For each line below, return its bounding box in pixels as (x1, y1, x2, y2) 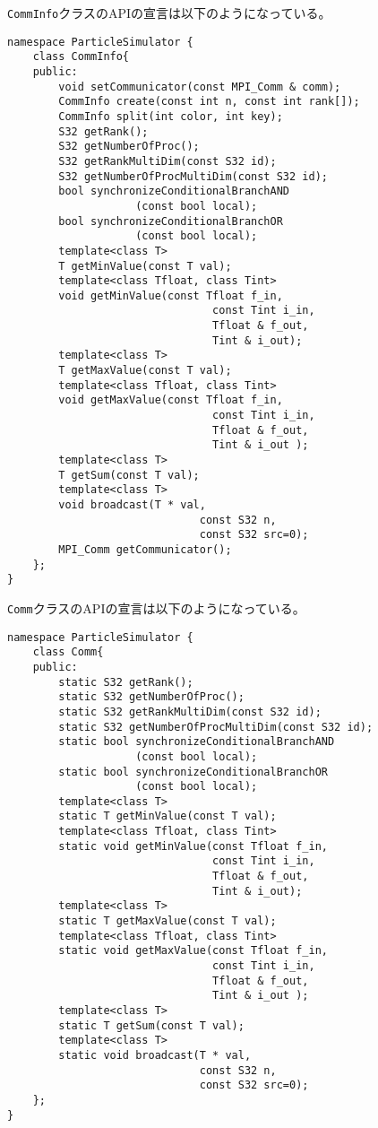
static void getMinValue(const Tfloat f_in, (58, 839, 328, 853)
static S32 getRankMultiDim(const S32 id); (58, 705, 322, 718)
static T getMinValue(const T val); (58, 810, 277, 823)
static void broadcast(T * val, (58, 1048, 252, 1062)
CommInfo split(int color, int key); (58, 109, 283, 123)
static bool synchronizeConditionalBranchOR (58, 765, 328, 778)
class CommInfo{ (32, 50, 130, 64)
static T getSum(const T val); (58, 1019, 245, 1032)
